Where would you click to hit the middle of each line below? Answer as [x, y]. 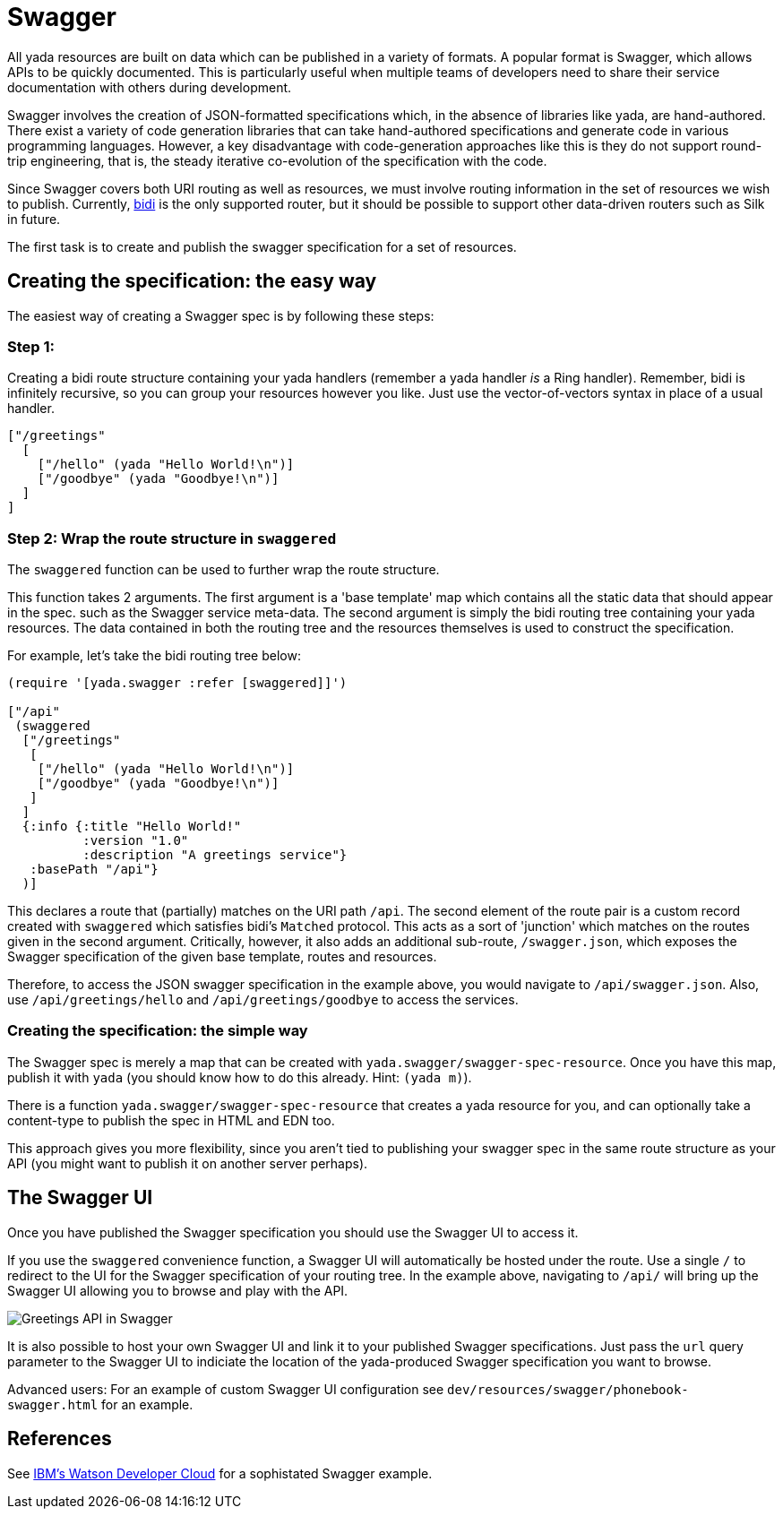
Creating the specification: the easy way [192, 281]
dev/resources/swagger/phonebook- [568, 1389]
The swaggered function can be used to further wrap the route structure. [224, 570]
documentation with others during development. [150, 87]
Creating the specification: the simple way [158, 1031]
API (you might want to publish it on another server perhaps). [188, 1163]
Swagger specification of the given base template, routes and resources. [222, 957]
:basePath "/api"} [94, 870]
